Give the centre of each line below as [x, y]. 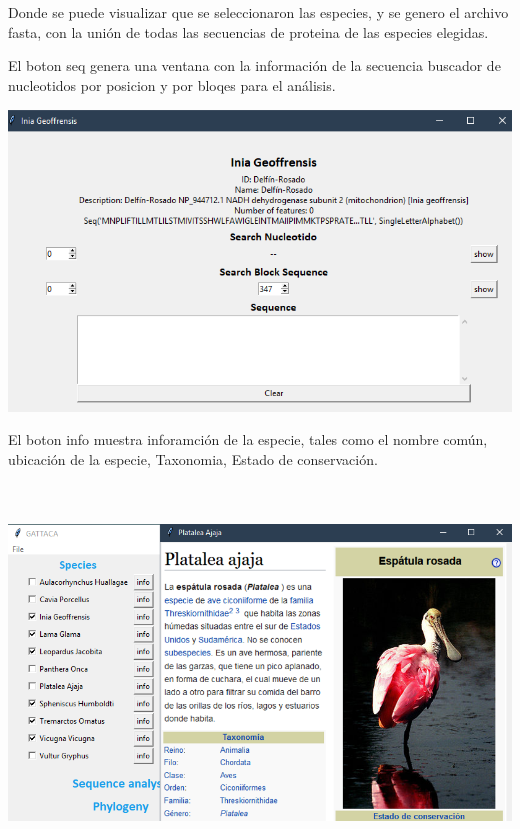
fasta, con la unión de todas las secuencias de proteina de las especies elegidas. [248, 31]
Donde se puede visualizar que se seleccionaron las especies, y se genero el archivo [258, 12]
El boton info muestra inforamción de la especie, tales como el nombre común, [248, 439]
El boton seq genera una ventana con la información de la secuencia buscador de [254, 65]
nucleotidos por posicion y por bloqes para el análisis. [172, 84]
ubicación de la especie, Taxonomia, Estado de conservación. [193, 458]
